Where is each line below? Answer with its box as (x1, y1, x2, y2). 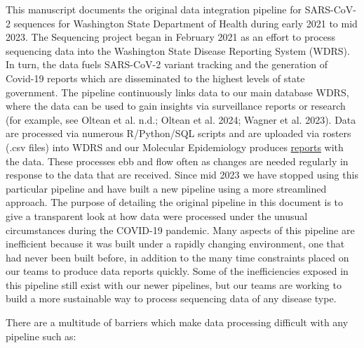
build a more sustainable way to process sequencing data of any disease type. (6, 291, 337, 306)
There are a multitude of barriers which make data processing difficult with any (6, 315, 349, 330)
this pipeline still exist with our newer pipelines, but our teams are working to (6, 277, 342, 292)
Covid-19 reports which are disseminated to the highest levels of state (6, 70, 305, 85)
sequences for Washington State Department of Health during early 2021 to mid (13, 15, 358, 30)
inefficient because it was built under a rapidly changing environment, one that (6, 236, 345, 251)
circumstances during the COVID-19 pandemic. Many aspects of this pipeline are (6, 222, 355, 237)
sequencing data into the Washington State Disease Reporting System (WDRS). (6, 43, 350, 58)
